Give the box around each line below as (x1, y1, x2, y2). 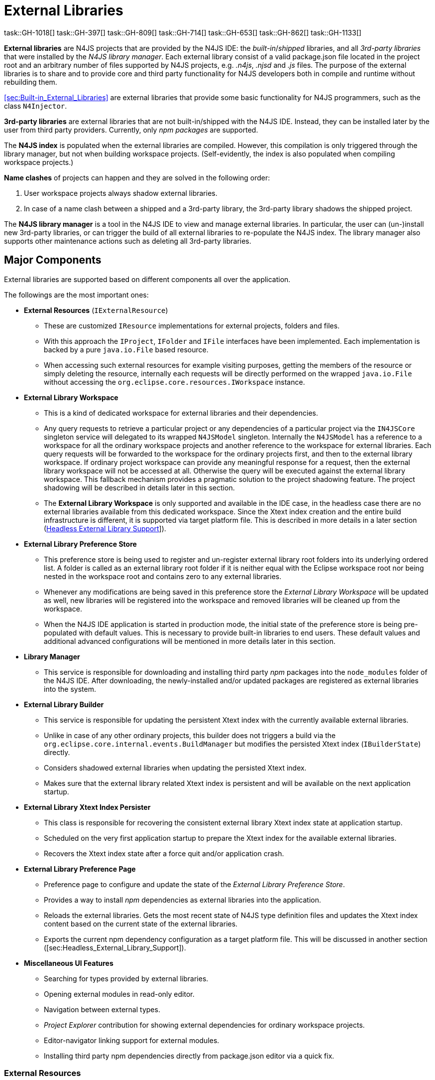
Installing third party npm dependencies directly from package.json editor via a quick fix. (44, 1051, 334, 1060)
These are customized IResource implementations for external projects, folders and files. (44, 321, 340, 330)
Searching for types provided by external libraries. (44, 974, 209, 983)
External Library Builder (24, 700, 104, 709)
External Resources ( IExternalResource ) (24, 306, 168, 314)
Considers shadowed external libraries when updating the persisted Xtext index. (44, 763, 307, 772)
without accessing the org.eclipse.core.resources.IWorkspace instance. (44, 377, 305, 386)
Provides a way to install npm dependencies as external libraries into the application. (44, 895, 322, 904)
